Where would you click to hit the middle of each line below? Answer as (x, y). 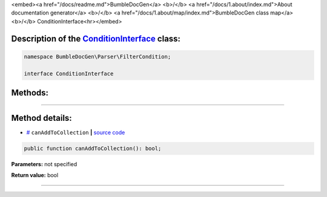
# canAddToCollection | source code (76, 132)
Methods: (30, 93)
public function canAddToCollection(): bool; (93, 149)
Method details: (41, 118)
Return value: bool (35, 175)
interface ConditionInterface (69, 73)
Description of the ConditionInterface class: (96, 38)
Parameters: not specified (44, 164)
